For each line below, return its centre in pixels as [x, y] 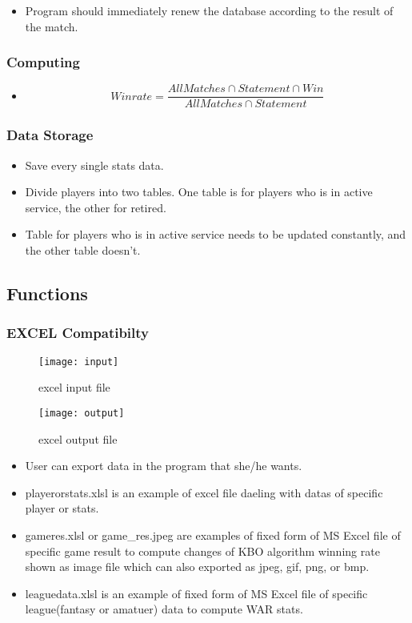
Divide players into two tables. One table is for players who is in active [199, 192]
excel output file [78, 438]
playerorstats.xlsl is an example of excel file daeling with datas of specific [204, 492]
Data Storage [50, 135]
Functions [47, 293]
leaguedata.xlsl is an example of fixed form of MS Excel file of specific [196, 593]
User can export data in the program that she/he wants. [164, 466]
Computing [43, 62]
